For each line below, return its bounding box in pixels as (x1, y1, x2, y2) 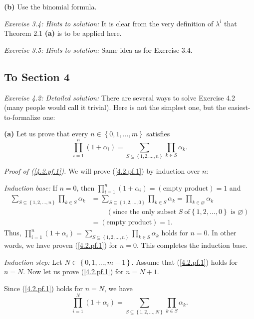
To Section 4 (4, 69, 70, 84)
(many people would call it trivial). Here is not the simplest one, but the (4, 102, 226, 112)
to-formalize (4, 111, 40, 122)
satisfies (146, 128, 170, 139)
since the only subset (112, 209, 177, 216)
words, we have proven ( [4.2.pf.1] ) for (4, 240, 118, 250)
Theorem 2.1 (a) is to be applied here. (4, 28, 122, 38)
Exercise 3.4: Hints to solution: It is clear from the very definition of (4, 18, 214, 28)
